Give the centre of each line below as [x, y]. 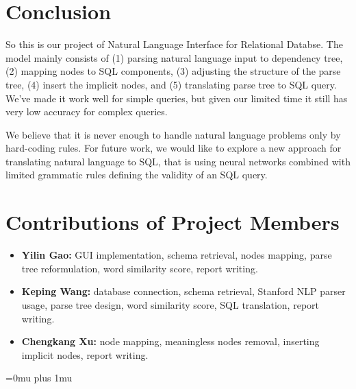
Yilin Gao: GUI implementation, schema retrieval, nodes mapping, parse [177, 255]
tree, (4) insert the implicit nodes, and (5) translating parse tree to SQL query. [171, 84]
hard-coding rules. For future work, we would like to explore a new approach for [174, 148]
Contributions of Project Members [173, 222]
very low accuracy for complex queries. [87, 111]
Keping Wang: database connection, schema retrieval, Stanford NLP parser [183, 291]
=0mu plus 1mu [39, 378]
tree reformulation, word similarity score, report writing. [140, 268]
